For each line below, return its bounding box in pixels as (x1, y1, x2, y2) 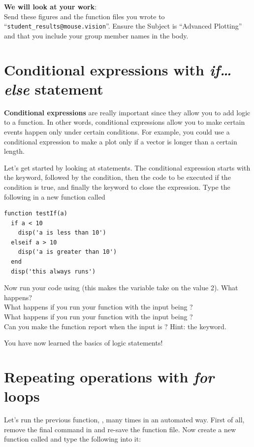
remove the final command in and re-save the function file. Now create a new (4, 424, 236, 434)
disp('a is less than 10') (18, 229, 106, 237)
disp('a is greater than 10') (18, 248, 117, 256)
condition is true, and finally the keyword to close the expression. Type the (4, 181, 230, 192)
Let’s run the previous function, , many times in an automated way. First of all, (4, 414, 245, 425)
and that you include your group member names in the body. (4, 30, 189, 40)
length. (4, 146, 25, 156)
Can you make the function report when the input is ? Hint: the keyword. (4, 321, 226, 331)
